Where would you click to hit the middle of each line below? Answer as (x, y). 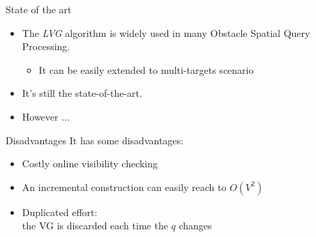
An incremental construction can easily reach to (124, 186)
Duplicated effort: (60, 212)
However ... (46, 116)
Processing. (46, 46)
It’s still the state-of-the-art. (82, 93)
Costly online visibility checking (90, 163)
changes (195, 225)
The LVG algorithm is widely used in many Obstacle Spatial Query (166, 32)
